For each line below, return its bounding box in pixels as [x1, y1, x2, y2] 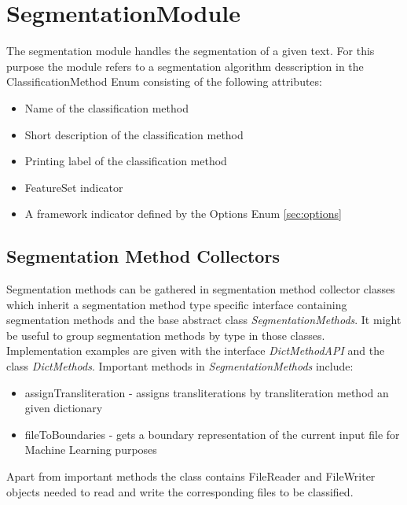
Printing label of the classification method [24, 153, 227, 169]
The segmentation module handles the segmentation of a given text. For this [6, 42, 375, 59]
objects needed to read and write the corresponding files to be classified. [6, 483, 354, 499]
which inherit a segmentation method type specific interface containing [6, 296, 347, 312]
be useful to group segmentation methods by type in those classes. [6, 326, 325, 343]
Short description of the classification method [24, 126, 244, 142]
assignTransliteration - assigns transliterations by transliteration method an [24, 384, 389, 400]
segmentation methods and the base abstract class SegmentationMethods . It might [6, 311, 401, 328]
